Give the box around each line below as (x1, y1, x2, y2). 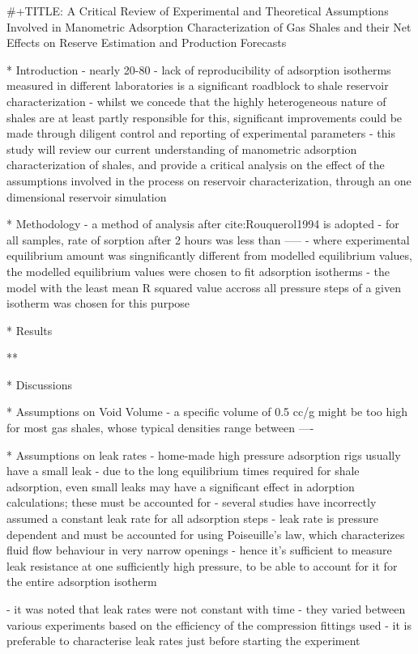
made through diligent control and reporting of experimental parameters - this (6, 125, 395, 142)
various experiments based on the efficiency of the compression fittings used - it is (6, 616, 412, 633)
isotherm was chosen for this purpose (6, 295, 190, 312)
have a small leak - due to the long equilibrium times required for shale (6, 462, 360, 479)
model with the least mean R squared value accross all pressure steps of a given (6, 278, 402, 295)
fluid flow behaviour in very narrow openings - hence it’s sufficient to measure (6, 541, 392, 558)
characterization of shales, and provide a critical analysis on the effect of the (6, 156, 385, 173)
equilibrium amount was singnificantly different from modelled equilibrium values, (6, 247, 412, 264)
